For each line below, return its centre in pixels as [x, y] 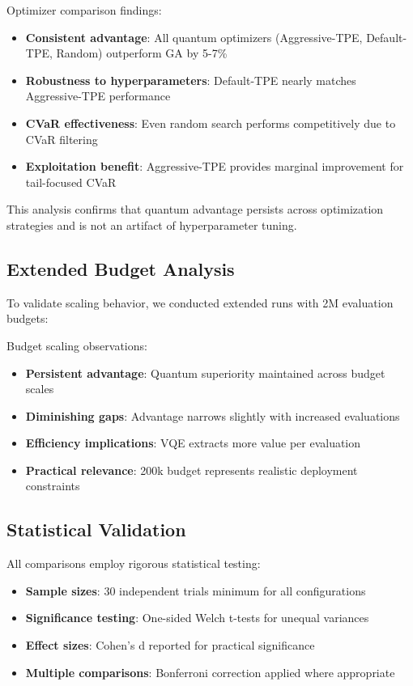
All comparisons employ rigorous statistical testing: [134, 563]
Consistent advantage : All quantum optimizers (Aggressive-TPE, [194, 37]
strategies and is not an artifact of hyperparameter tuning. [152, 224]
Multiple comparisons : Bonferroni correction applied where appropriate [210, 672]
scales [40, 389]
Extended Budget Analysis [121, 268]
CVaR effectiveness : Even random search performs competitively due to [211, 123]
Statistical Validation [96, 529]
